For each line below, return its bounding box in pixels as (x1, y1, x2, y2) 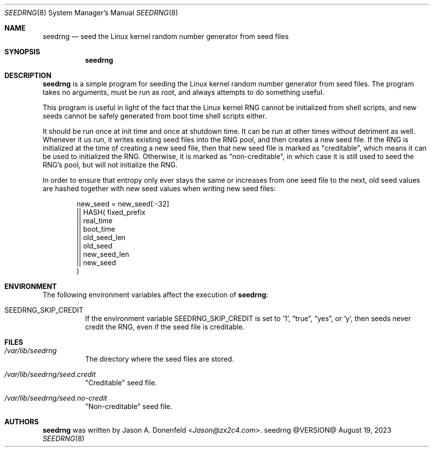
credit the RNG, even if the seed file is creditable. (85, 323, 245, 331)
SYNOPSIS (4, 47, 40, 56)
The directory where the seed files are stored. (85, 355, 234, 363)
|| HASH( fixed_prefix (77, 208, 146, 216)
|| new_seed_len (77, 250, 129, 258)
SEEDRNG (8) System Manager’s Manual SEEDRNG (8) (4, 8, 178, 17)
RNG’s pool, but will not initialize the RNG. (42, 161, 178, 169)
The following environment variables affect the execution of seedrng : (42, 290, 269, 299)
